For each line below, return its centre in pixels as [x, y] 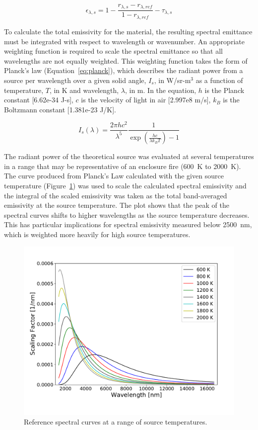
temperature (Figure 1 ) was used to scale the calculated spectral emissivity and [125, 186]
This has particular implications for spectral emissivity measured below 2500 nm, [128, 224]
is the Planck [225, 90]
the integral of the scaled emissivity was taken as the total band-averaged [116, 195]
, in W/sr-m [172, 80]
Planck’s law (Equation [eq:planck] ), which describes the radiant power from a [124, 70]
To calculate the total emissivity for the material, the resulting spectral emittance [128, 31]
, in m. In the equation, [161, 90]
